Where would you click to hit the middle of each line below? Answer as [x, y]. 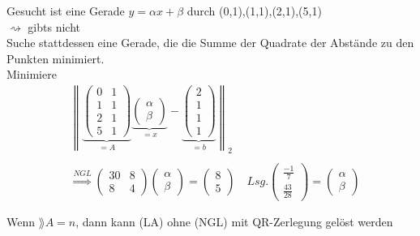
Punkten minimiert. [56, 58]
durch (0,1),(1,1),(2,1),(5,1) [254, 11]
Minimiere [32, 74]
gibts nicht [54, 26]
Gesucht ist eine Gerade [66, 11]
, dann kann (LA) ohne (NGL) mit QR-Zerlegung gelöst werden [234, 222]
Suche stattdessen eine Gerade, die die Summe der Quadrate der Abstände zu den [210, 43]
